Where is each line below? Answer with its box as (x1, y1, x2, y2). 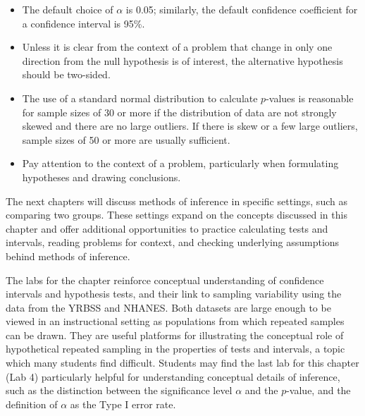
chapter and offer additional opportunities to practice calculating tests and (6, 221, 328, 235)
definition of (6, 396, 58, 411)
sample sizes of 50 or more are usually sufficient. (22, 132, 230, 147)
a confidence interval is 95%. (22, 16, 145, 30)
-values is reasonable (266, 90, 354, 105)
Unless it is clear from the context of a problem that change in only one (22, 39, 333, 54)
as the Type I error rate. (70, 396, 176, 411)
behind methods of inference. (6, 248, 130, 263)
